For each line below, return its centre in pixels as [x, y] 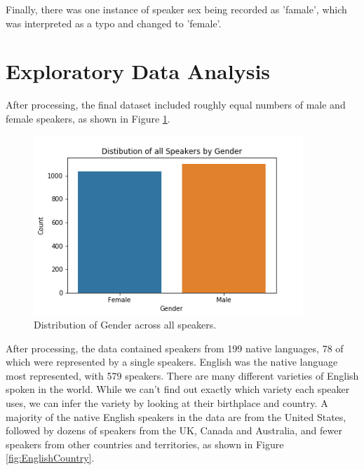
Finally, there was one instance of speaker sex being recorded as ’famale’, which [176, 9]
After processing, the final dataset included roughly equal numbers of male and [176, 105]
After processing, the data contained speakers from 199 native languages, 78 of [175, 348]
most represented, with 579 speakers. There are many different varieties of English [182, 375]
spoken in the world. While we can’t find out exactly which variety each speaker [178, 389]
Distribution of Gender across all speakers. [125, 325]
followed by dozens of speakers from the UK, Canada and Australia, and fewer [174, 430]
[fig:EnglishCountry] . [50, 458]
